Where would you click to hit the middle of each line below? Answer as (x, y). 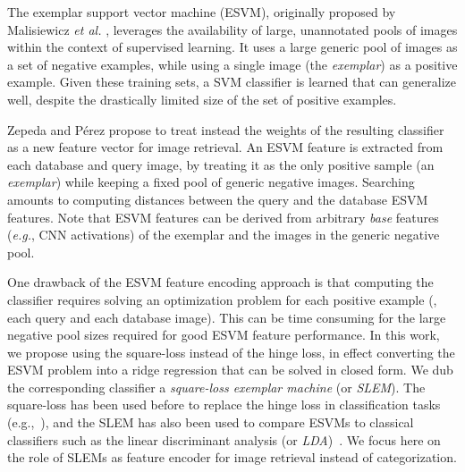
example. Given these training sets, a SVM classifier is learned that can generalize (232, 82)
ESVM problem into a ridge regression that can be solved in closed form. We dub (230, 370)
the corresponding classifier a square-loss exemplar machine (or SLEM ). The (216, 387)
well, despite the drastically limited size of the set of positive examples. (202, 99)
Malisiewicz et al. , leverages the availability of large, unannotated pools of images (232, 29)
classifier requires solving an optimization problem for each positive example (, (222, 299)
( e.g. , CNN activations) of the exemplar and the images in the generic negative (224, 235)
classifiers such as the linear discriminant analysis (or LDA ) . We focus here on (224, 439)
